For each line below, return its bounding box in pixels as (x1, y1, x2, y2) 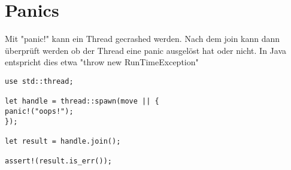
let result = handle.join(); (5, 136, 121, 145)
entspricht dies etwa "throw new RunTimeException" (5, 56, 199, 68)
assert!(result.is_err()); (5, 157, 112, 166)
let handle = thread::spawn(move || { (5, 97, 159, 106)
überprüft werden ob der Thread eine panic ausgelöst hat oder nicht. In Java (5, 44, 286, 56)
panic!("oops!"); (5, 107, 74, 116)
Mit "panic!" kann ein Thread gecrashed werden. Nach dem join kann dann (5, 32, 280, 45)
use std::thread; (5, 77, 74, 86)
